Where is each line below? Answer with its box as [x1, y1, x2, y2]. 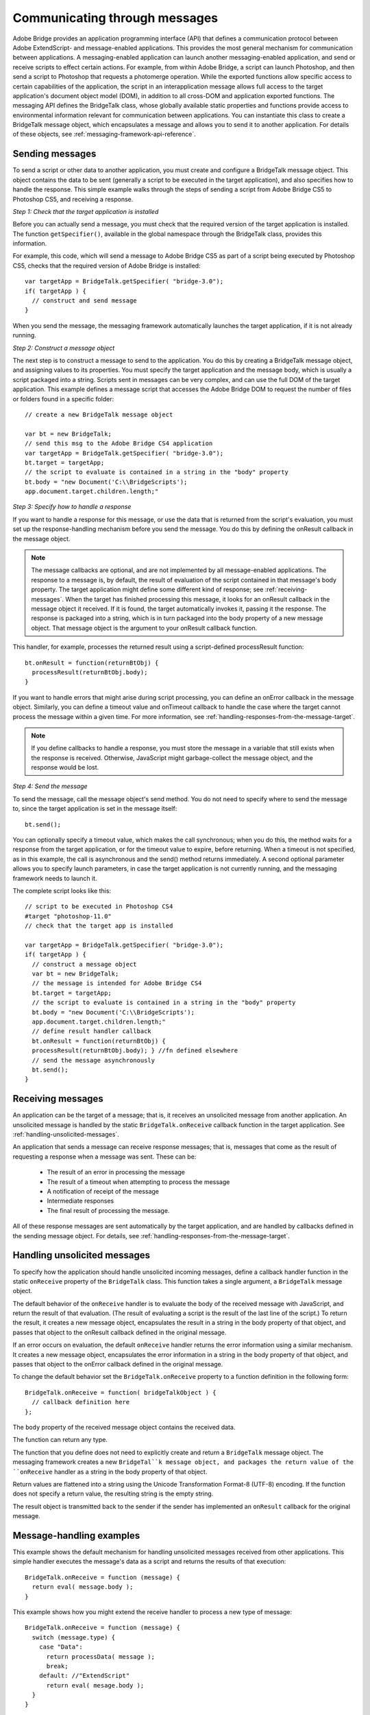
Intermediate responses [47, 1197, 114, 1205]
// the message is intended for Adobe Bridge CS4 [32, 980, 202, 987]
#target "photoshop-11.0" [25, 912, 112, 920]
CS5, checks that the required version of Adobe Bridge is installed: [12, 261, 201, 270]
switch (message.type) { [32, 1633, 116, 1641]
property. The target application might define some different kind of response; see [31, 585, 264, 593]
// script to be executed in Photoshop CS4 [25, 903, 173, 910]
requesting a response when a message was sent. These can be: [12, 1152, 197, 1161]
